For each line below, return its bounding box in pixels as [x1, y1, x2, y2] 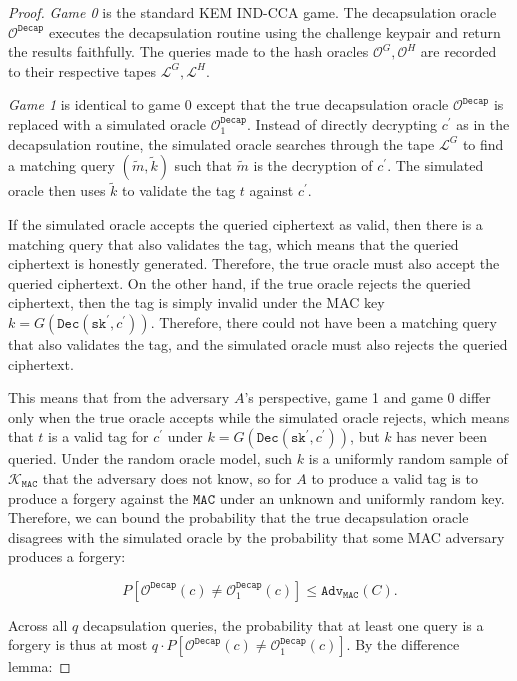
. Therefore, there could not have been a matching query [150, 311, 497, 332]
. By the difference [346, 634, 460, 655]
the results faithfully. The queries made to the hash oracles [8, 41, 369, 62]
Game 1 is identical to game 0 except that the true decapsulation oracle [8, 94, 449, 115]
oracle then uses [8, 180, 106, 201]
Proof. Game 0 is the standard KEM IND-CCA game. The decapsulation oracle [8, 2, 497, 22]
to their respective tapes [8, 60, 156, 81]
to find [462, 133, 504, 154]
